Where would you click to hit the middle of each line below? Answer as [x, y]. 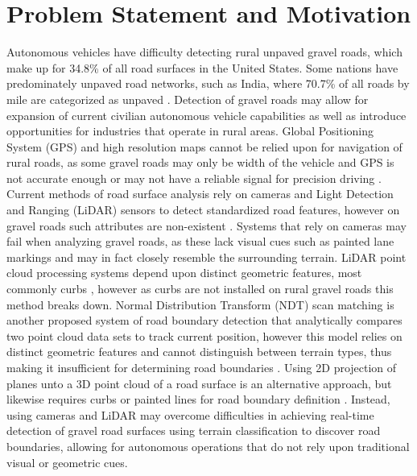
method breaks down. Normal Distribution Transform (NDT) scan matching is [200, 304]
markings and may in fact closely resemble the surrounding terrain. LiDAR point [206, 257]
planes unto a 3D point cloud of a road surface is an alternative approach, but [199, 383]
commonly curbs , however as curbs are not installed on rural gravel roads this [200, 289]
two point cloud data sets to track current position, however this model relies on [204, 335]
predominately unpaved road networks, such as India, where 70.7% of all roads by [208, 83]
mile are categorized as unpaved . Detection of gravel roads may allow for [188, 99]
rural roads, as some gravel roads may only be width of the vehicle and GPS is [200, 162]
